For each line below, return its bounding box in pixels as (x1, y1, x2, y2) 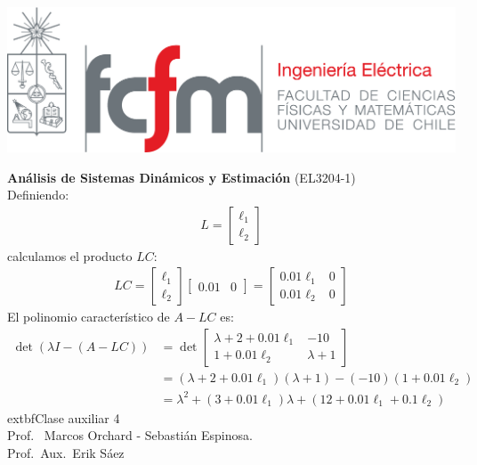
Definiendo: (7, 185, 69, 204)
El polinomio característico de (7, 307, 170, 326)
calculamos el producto (7, 246, 133, 265)
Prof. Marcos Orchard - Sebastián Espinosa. (7, 426, 253, 445)
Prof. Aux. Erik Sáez (7, 443, 125, 461)
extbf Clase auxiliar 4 (7, 408, 120, 427)
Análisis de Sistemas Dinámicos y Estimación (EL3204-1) (7, 167, 356, 186)
